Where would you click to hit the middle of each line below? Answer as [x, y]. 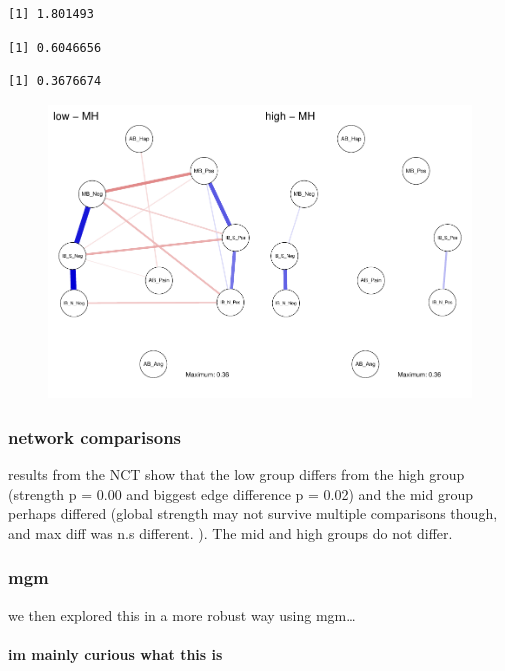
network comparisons [95, 436]
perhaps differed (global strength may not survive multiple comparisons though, [253, 513]
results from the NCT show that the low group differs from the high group [236, 474]
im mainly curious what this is [115, 653]
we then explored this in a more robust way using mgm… [182, 614]
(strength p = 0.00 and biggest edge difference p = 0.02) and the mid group [240, 493]
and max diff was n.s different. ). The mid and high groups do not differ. [230, 532]
